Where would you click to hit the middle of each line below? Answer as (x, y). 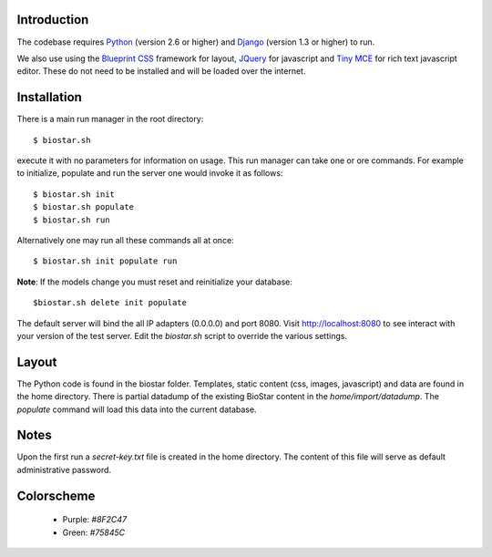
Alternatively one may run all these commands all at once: (125, 240)
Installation (49, 97)
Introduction (53, 20)
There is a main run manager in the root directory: (110, 119)
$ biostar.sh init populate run (105, 261)
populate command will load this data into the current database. (137, 409)
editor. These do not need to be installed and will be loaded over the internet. (161, 71)
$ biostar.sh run (72, 220)
